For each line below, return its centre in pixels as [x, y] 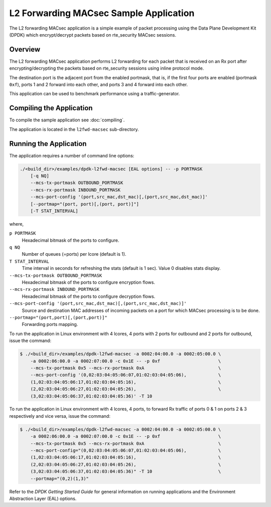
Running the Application [48, 144]
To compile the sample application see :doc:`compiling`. [67, 120]
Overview [25, 49]
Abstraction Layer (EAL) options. [43, 498]
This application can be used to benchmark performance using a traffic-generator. [95, 94]
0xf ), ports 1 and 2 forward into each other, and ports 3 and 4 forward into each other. [99, 85]
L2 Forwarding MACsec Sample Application [102, 13]
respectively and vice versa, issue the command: [60, 416]
